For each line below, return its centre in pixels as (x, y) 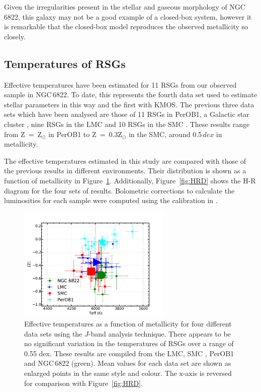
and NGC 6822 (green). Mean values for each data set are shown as (128, 363)
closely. (15, 36)
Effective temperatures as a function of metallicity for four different (128, 323)
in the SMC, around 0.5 (165, 134)
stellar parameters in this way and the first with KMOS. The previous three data (129, 104)
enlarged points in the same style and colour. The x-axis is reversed (128, 373)
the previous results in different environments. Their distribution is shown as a (125, 171)
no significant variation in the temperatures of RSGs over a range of (129, 343)
